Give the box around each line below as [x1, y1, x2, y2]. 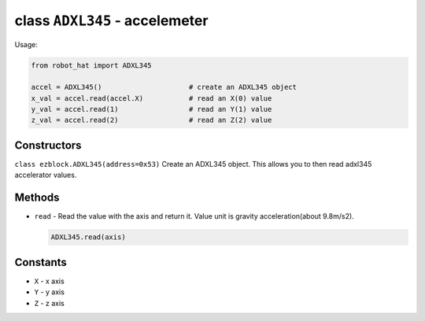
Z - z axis [34, 298, 65, 308]
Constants [14, 256, 67, 269]
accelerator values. [14, 170, 77, 180]
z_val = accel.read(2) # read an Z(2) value [31, 116, 272, 125]
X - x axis [34, 276, 65, 286]
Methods [14, 191, 60, 205]
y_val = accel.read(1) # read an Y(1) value [31, 105, 272, 114]
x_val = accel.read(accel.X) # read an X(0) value [31, 94, 272, 102]
